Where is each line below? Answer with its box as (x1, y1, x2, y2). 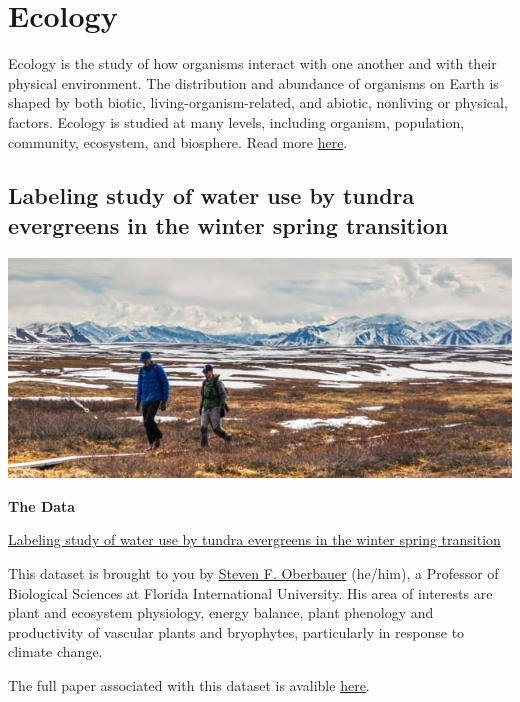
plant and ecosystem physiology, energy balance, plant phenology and (8, 602, 434, 623)
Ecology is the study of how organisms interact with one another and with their (8, 53, 497, 74)
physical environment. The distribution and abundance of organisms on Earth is (8, 72, 499, 93)
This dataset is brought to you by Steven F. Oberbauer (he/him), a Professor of (8, 562, 499, 583)
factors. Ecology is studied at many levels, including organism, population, (8, 111, 465, 132)
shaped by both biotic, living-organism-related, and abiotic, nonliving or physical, (8, 92, 508, 113)
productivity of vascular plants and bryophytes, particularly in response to (8, 621, 465, 642)
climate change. (8, 641, 103, 662)
